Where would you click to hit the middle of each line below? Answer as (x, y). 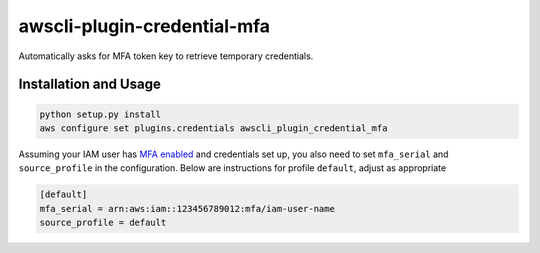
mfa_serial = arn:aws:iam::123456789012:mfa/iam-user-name (187, 208)
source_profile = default (103, 223)
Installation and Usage (90, 84)
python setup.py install (100, 114)
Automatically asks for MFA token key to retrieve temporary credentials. (166, 56)
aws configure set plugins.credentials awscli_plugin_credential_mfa (213, 128)
